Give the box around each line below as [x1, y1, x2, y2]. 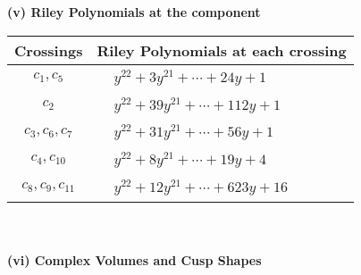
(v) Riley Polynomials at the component [7, 3, 261, 21]
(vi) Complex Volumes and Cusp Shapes [7, 251, 262, 270]
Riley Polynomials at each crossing [97, 39, 347, 61]
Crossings [14, 39, 83, 61]
